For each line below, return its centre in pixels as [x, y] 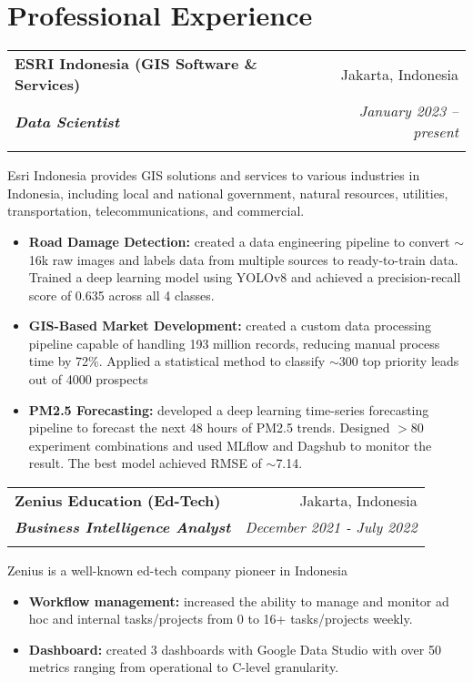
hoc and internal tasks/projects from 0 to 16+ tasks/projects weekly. [221, 619]
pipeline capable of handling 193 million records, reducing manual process [234, 343]
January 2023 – [408, 111]
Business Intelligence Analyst [123, 527]
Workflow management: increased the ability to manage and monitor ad [239, 601]
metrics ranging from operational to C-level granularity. [184, 667]
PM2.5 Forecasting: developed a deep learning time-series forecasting [229, 409]
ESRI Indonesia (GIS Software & [136, 64]
